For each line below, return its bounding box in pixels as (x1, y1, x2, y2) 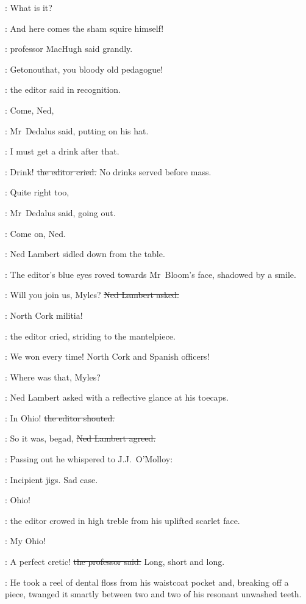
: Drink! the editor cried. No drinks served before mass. (5, 165, 212, 178)
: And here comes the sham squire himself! (5, 21, 164, 34)
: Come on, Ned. (5, 227, 66, 239)
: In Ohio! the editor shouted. (5, 411, 115, 424)
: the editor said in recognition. (5, 83, 121, 96)
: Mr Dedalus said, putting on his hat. (5, 124, 149, 137)
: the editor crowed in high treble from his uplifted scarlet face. (5, 514, 240, 526)
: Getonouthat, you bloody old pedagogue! (5, 62, 163, 75)
